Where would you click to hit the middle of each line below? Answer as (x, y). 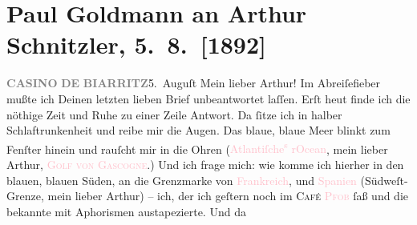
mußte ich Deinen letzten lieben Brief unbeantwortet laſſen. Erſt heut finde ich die (208, 98)
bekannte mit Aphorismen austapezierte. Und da (126, 211)
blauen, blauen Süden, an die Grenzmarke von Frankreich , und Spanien (182, 180)
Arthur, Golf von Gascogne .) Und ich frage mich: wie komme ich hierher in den (205, 164)
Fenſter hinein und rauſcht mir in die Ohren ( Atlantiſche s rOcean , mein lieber (197, 147)
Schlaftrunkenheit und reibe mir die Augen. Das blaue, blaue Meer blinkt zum (198, 130)
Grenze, (25, 196)
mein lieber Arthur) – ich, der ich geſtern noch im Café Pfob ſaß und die (228, 196)
